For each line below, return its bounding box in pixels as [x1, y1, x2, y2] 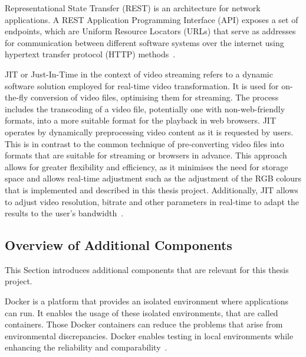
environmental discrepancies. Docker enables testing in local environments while [5, 329, 294, 342]
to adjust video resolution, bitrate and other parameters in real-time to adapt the [5, 195, 300, 207]
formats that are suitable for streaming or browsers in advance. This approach [5, 149, 287, 161]
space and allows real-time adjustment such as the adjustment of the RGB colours [5, 172, 302, 184]
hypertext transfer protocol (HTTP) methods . [5, 48, 176, 60]
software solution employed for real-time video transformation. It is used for [5, 79, 279, 92]
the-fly [5, 91, 28, 103]
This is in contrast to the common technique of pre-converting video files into [5, 137, 284, 150]
